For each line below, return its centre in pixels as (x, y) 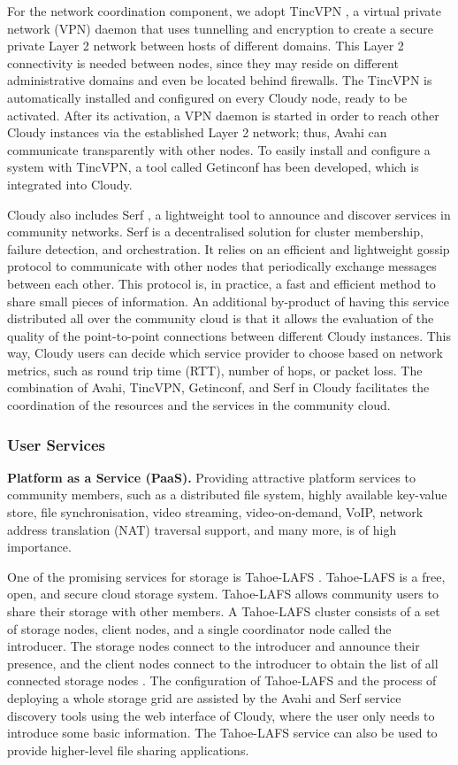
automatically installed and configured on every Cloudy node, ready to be (207, 97)
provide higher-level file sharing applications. (128, 750)
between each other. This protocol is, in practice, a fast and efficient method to (221, 283)
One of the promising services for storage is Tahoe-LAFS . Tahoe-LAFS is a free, (226, 576)
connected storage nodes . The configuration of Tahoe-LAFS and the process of (222, 680)
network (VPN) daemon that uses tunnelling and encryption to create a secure (221, 28)
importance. (39, 547)
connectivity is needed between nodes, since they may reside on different (203, 62)
